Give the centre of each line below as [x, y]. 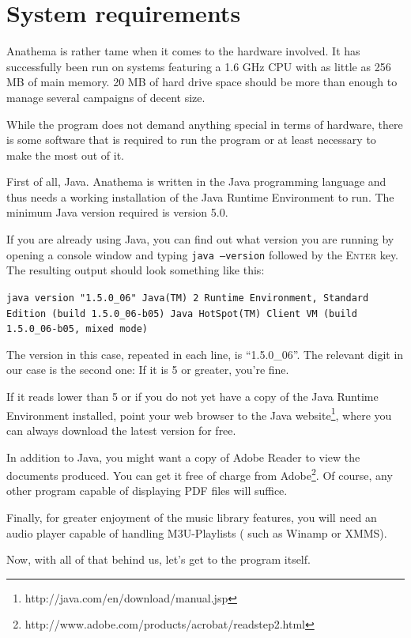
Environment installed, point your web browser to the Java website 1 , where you [199, 413]
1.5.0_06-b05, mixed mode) [77, 329]
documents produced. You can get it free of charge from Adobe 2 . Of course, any [200, 474]
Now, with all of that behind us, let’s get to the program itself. [158, 559]
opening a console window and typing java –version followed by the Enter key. [203, 254]
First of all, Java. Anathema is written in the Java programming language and [196, 181]
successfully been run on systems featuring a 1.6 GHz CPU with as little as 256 [199, 66]
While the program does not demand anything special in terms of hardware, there [205, 124]
